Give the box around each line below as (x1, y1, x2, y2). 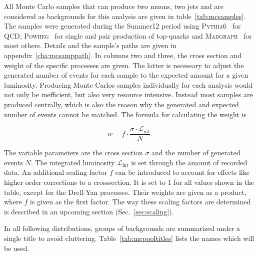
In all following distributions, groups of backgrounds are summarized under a (4, 223, 240, 233)
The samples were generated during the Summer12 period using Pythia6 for (4, 21, 241, 31)
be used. (4, 242, 29, 253)
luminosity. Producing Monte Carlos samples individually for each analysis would (4, 79, 253, 90)
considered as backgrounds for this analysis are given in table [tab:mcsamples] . (4, 11, 246, 21)
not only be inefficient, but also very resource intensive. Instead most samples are (4, 89, 253, 100)
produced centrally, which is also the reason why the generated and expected (4, 99, 239, 109)
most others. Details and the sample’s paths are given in (4, 40, 176, 51)
